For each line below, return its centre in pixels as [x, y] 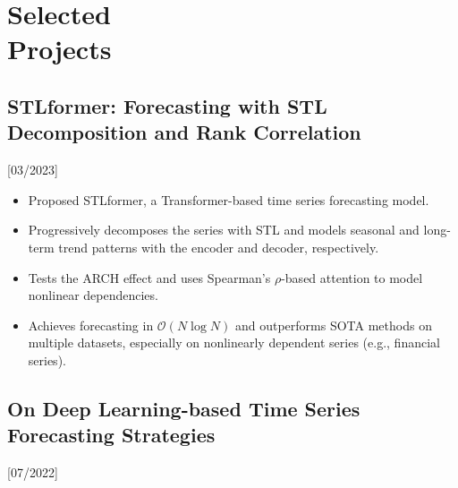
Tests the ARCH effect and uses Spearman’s [149, 277]
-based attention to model [352, 277]
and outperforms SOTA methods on [333, 325]
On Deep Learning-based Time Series [184, 408]
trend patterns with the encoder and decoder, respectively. [219, 247]
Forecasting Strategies [111, 435]
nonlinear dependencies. [93, 295]
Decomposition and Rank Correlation [184, 132]
